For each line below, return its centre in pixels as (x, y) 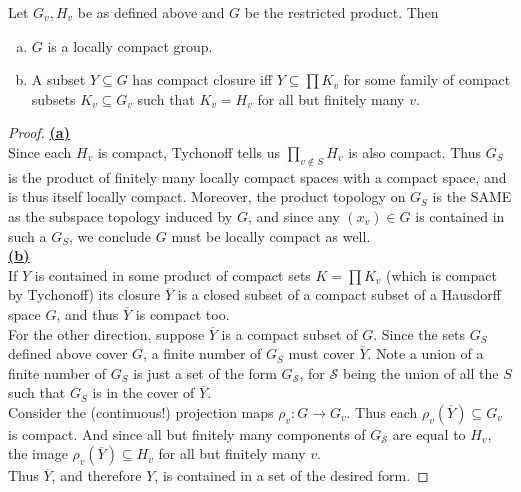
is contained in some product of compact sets (172, 274)
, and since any (293, 215)
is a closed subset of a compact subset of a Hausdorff (339, 294)
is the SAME (472, 196)
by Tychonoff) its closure (84, 294)
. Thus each (382, 411)
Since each (40, 151)
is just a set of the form (205, 372)
